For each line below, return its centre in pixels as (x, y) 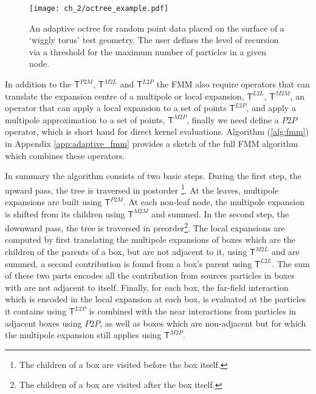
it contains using (36, 311)
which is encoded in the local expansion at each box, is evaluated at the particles (156, 299)
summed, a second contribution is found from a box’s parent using (129, 263)
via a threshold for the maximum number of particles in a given (148, 51)
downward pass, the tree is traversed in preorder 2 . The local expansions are (145, 227)
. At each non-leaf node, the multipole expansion (214, 202)
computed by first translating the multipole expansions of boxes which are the (150, 239)
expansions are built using (53, 202)
